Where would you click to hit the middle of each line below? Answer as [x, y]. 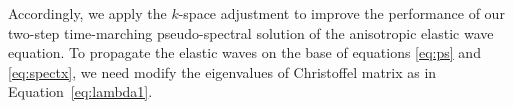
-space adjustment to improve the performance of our [341, 13]
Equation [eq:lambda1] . [80, 91]
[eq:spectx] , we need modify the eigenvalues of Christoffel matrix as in [222, 71]
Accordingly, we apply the [87, 13]
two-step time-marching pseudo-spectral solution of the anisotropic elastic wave [251, 32]
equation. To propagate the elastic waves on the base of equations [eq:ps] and [244, 52]
